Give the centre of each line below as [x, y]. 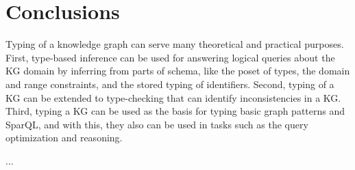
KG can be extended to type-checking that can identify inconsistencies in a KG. [173, 97]
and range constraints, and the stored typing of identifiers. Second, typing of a [170, 84]
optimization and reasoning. [64, 138]
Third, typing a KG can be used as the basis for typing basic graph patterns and [175, 111]
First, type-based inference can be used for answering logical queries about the [170, 57]
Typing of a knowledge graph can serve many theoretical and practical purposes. [175, 44]
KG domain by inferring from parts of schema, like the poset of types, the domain [178, 71]
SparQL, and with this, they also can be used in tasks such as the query [157, 124]
